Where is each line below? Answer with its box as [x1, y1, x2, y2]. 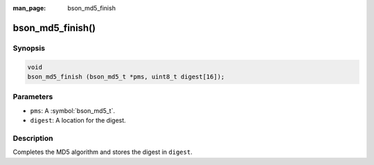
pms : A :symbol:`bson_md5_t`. [30, 106, 116, 114]
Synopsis [12, 43, 45, 53]
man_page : [12, 4, 46, 12]
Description [12, 133, 53, 143]
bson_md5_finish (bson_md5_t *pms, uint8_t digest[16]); [27, 73, 225, 80]
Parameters [12, 92, 53, 102]
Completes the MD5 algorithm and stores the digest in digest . [12, 148, 193, 156]
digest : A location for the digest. [30, 116, 126, 125]
